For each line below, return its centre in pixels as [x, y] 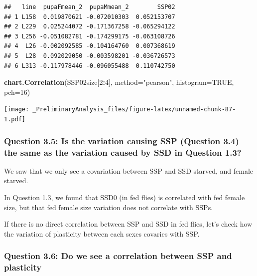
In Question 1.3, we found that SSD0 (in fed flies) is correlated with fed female [125, 197]
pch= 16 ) [17, 92]
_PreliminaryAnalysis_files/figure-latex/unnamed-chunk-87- [134, 110]
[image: [17, 110]
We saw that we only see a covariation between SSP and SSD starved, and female [128, 170]
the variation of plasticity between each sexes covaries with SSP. [102, 233]
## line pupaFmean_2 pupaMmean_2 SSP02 [90, 7]
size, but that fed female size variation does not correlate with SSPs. [109, 207]
